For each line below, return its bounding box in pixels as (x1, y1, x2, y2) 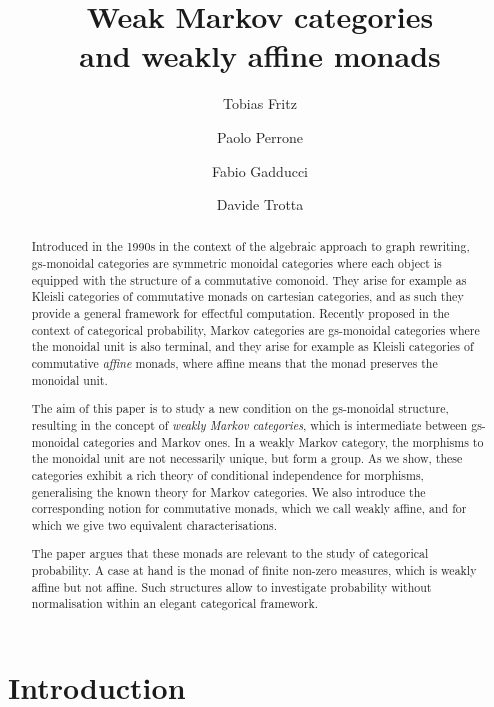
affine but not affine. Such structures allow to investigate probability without (31, 578, 432, 595)
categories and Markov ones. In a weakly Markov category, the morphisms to (83, 433, 484, 450)
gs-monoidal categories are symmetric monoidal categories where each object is (31, 255, 442, 272)
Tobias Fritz (223, 93, 297, 114)
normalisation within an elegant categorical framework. (31, 595, 319, 612)
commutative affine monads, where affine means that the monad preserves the (31, 355, 438, 372)
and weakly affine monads (79, 35, 441, 76)
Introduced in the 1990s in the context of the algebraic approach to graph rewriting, (31, 238, 470, 255)
